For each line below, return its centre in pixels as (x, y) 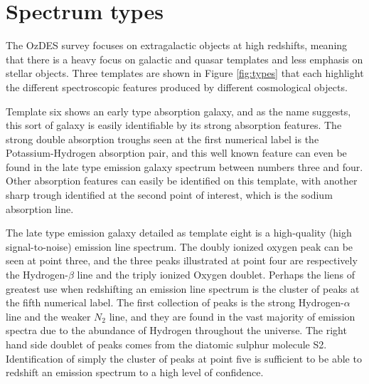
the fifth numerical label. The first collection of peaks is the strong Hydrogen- (175, 302)
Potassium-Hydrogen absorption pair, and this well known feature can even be (176, 153)
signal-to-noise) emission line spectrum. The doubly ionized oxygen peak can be (180, 246)
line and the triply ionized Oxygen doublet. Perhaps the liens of (216, 275)
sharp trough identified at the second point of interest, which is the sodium (169, 195)
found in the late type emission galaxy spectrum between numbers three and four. (184, 166)
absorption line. (40, 208)
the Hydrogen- (37, 275)
